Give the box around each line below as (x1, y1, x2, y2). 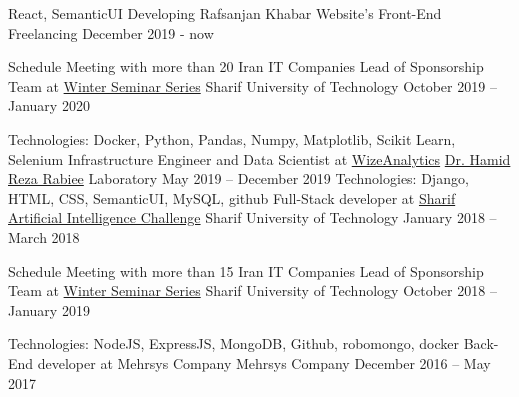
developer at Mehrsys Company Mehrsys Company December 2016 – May (37, 352, 491, 373)
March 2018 (8, 226, 80, 247)
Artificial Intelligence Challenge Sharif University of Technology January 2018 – (8, 207, 497, 228)
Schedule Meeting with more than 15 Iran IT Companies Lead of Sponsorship (8, 260, 484, 281)
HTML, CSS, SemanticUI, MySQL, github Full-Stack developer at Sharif (8, 187, 456, 208)
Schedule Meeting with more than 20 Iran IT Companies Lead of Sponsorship (8, 56, 484, 77)
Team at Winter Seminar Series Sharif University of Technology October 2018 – (8, 280, 497, 301)
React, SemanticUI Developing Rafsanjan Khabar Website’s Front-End (8, 3, 442, 23)
